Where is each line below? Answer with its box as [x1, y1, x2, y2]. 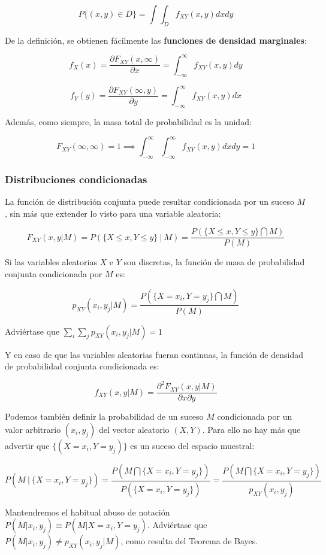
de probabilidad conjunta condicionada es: [5, 360, 159, 372]
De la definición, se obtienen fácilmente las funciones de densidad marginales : [5, 34, 307, 46]
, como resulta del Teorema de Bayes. [120, 535, 258, 547]
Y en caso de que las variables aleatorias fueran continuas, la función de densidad [5, 348, 303, 360]
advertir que [5, 439, 50, 451]
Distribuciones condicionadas [5, 171, 147, 186]
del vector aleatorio [99, 423, 170, 435]
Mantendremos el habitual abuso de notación [5, 505, 170, 518]
